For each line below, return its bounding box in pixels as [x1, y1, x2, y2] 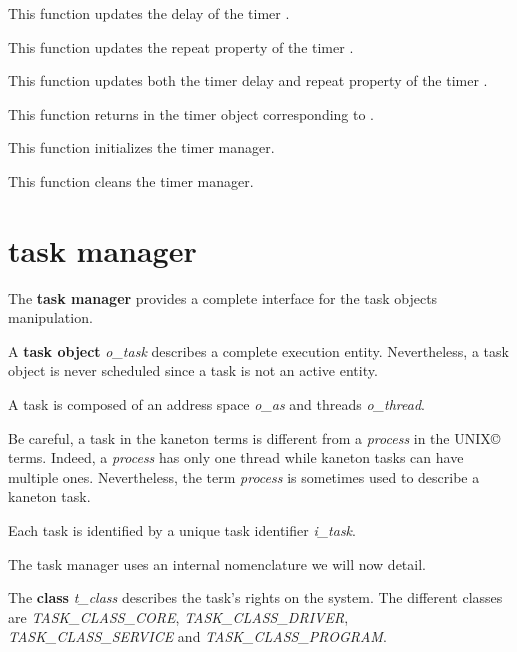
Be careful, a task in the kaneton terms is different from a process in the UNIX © [8, 427, 501, 448]
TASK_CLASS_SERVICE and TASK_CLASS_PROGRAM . [8, 626, 387, 647]
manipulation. [8, 307, 93, 328]
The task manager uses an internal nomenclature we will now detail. [8, 553, 426, 574]
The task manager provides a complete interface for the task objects [8, 287, 438, 308]
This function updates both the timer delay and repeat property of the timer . [8, 70, 488, 91]
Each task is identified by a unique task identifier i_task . [8, 520, 356, 541]
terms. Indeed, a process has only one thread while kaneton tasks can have [8, 447, 464, 468]
